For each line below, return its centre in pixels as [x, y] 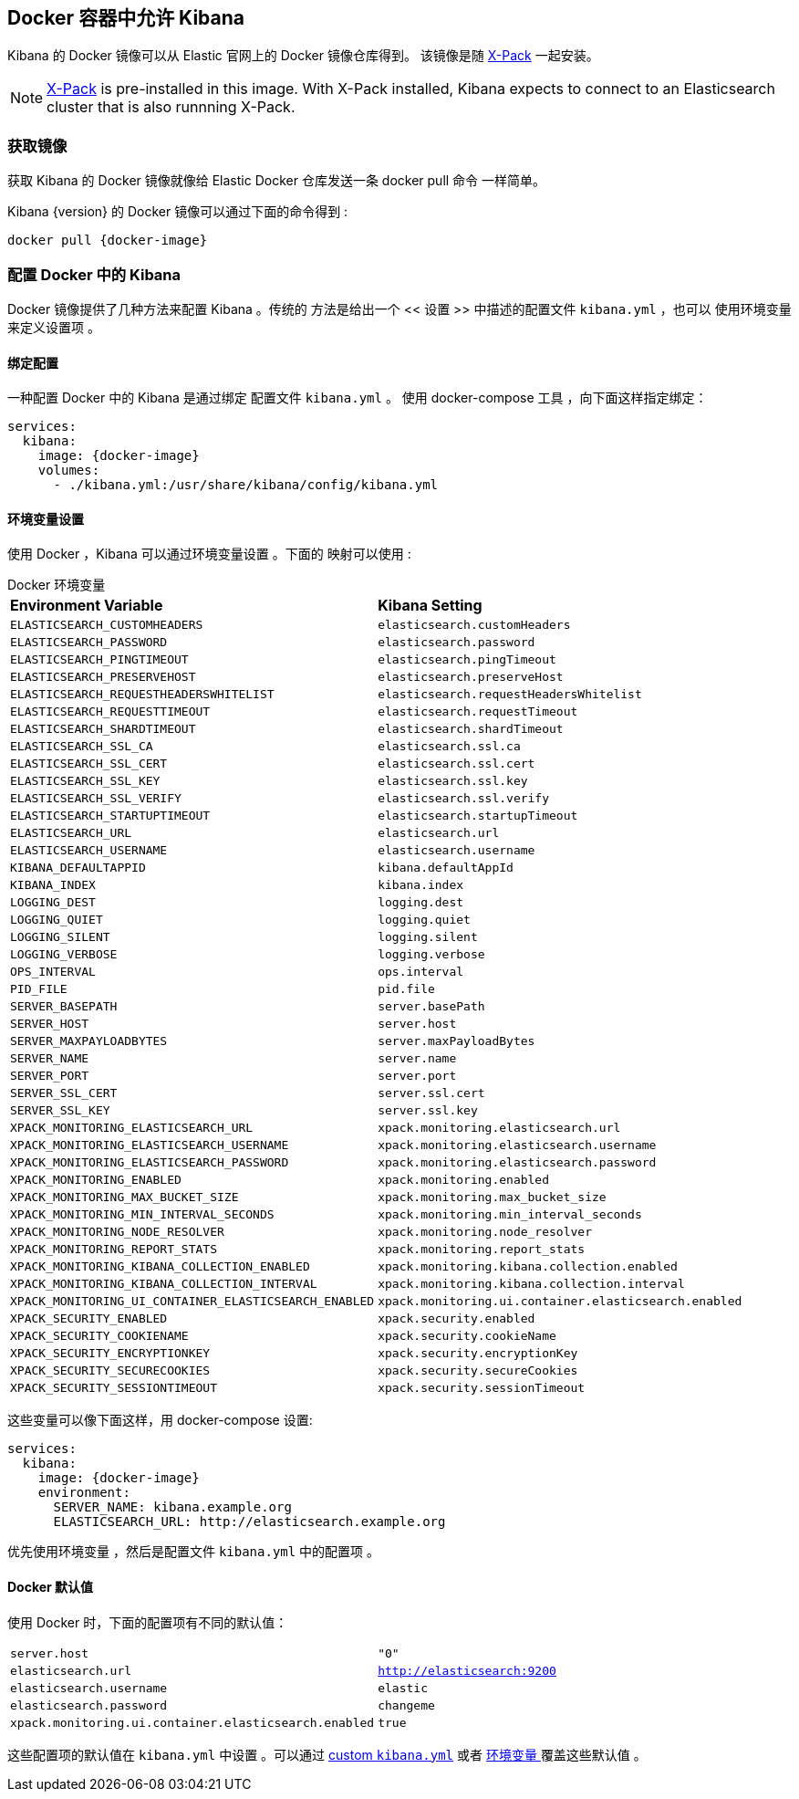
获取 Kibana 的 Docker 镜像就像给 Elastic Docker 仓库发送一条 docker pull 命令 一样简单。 [277, 181]
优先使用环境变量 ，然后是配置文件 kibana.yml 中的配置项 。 [194, 1552]
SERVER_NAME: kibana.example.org [172, 1507]
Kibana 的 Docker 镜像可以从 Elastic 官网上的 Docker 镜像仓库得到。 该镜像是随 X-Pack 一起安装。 [303, 56]
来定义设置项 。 [54, 327]
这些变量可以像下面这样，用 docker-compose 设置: [160, 1420]
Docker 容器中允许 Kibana [126, 18]
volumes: [69, 471]
